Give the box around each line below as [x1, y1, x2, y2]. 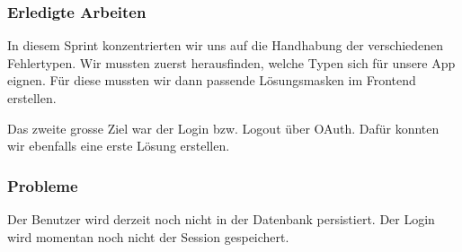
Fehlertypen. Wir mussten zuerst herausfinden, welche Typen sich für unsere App [7, 53, 456, 72]
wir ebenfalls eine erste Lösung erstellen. [7, 136, 230, 155]
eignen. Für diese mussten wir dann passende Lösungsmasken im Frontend [7, 71, 416, 90]
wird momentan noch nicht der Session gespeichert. [7, 227, 289, 246]
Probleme [7, 174, 78, 196]
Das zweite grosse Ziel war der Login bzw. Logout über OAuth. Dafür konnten [7, 118, 440, 137]
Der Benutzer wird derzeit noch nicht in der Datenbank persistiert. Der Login [7, 210, 435, 228]
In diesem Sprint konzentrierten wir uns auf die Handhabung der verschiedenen [7, 36, 444, 55]
